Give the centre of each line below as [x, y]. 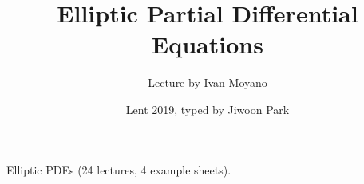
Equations [208, 44]
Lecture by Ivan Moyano [208, 82]
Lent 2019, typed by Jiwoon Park [208, 109]
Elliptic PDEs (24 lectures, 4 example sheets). [119, 169]
